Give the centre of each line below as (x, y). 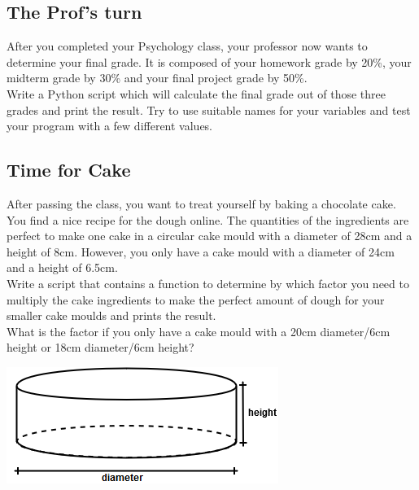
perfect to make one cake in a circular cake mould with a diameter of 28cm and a (209, 236)
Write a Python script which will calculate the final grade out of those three (196, 93)
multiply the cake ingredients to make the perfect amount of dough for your (196, 299)
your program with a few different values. (110, 126)
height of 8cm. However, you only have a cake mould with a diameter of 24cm (201, 251)
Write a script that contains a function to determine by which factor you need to (208, 283)
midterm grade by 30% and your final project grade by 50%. (157, 78)
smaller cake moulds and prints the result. (111, 315)
